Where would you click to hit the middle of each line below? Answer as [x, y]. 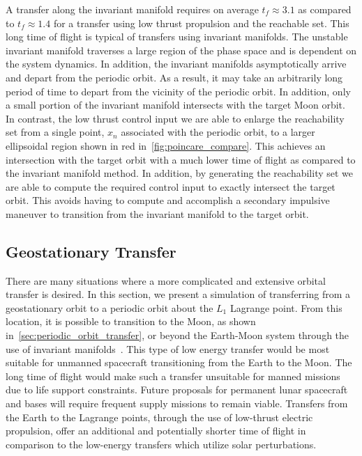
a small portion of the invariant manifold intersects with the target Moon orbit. [175, 105]
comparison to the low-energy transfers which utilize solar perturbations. [161, 444]
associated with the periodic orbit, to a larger [218, 132]
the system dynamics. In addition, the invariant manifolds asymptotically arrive [176, 64]
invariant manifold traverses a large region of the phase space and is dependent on [181, 50]
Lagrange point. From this [286, 307]
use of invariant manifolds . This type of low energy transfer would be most [168, 348]
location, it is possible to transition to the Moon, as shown [131, 321]
